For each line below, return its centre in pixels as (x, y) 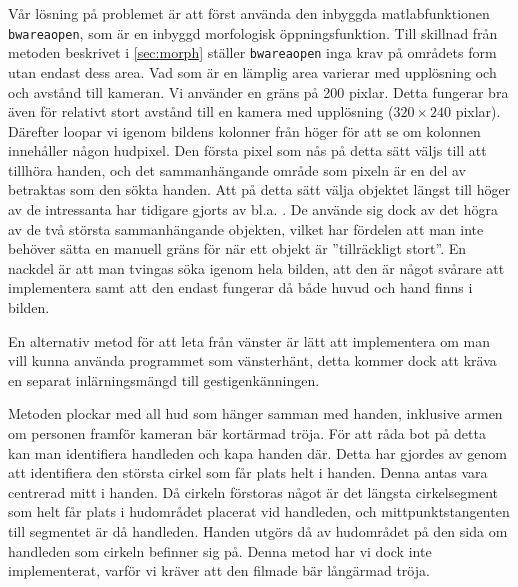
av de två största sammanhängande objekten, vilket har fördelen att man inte (246, 228)
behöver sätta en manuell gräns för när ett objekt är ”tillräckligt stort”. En (237, 248)
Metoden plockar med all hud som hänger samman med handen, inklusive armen (255, 413)
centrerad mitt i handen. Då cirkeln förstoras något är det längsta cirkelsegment (253, 491)
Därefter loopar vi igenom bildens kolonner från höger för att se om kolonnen (244, 130)
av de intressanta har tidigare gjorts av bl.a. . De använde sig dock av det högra (253, 209)
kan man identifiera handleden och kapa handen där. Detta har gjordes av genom (258, 452)
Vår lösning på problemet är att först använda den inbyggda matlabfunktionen (249, 13)
